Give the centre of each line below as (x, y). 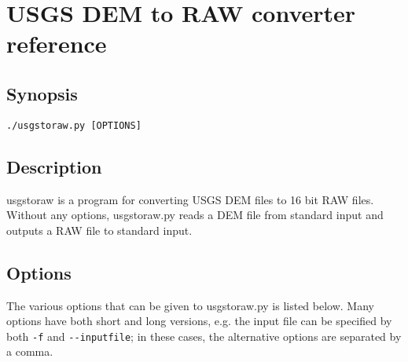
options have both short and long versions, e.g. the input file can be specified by (199, 321)
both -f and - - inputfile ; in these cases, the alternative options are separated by (204, 336)
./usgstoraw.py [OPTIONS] (74, 125)
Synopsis (42, 93)
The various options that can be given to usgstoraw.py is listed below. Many (190, 305)
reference (57, 44)
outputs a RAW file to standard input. (99, 230)
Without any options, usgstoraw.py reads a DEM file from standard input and (195, 215)
